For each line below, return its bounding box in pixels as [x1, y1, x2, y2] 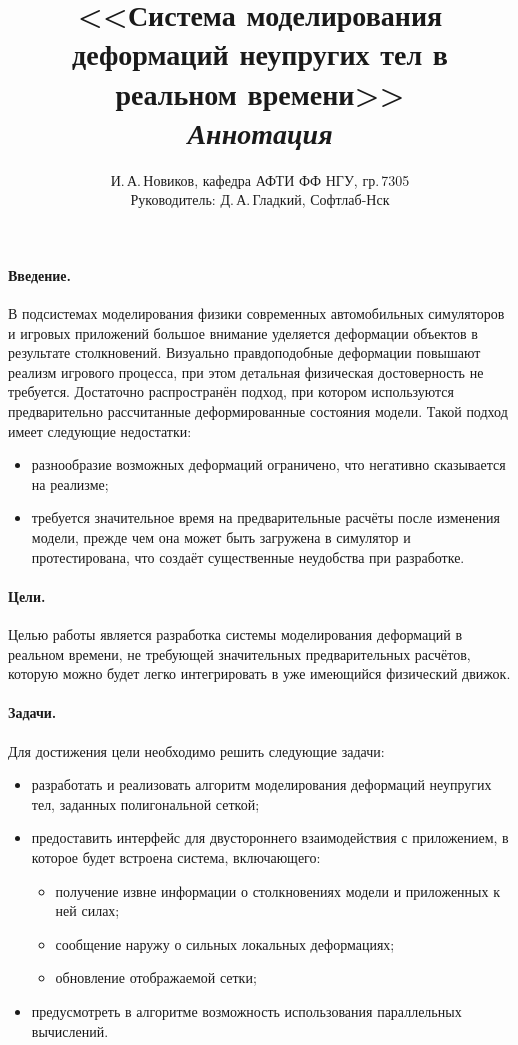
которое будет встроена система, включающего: [31, 846, 321, 867]
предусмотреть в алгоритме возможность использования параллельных [31, 1000, 462, 1021]
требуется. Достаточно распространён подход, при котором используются [8, 381, 455, 402]
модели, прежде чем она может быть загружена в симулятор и [31, 527, 411, 548]
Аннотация [187, 111, 333, 153]
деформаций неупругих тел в [72, 33, 448, 74]
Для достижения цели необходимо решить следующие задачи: [8, 740, 385, 761]
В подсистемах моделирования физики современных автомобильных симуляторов [8, 303, 505, 324]
